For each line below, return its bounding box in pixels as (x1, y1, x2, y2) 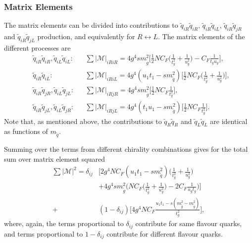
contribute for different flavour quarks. (106, 228, 223, 239)
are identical (210, 116, 248, 126)
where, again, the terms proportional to (4, 218, 124, 229)
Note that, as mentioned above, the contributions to (4, 116, 162, 126)
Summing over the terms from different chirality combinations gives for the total (4, 144, 248, 154)
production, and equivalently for (37, 31, 135, 42)
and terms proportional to (4, 228, 83, 239)
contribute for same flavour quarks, (135, 218, 242, 229)
